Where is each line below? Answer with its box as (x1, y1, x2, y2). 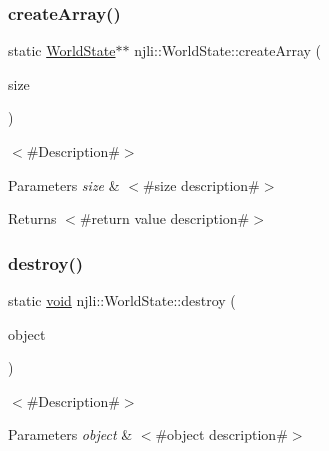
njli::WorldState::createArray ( (134, 40, 322, 61)
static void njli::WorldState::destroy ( (8, 290, 236, 310)
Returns (8, 208, 57, 229)
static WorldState (8, 40, 116, 61)
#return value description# (79, 208, 250, 229)
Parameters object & (8, 424, 133, 445)
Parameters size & (8, 174, 120, 195)
